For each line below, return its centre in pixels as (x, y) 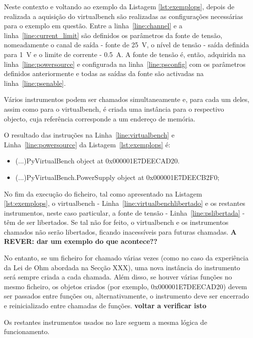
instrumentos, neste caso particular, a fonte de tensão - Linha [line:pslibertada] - (124, 212)
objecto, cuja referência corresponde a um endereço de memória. (100, 118)
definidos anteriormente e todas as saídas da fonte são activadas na (104, 73)
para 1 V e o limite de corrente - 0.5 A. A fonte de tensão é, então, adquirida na (125, 54)
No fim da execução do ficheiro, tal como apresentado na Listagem (103, 193)
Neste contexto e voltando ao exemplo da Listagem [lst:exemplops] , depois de (119, 6)
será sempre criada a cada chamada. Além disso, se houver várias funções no (118, 277)
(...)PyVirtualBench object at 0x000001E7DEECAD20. (97, 161)
